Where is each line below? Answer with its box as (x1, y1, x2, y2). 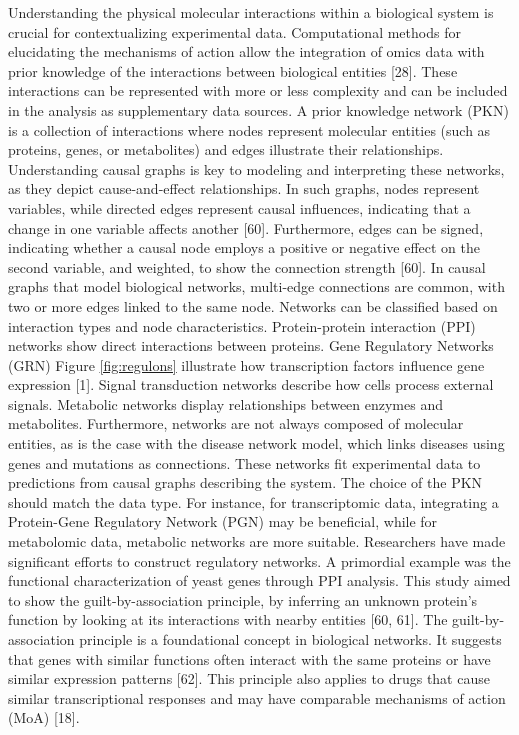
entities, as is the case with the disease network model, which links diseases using (8, 433, 505, 454)
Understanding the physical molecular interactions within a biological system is (8, 2, 494, 22)
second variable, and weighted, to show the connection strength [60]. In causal (8, 256, 486, 277)
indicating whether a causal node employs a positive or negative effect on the (8, 237, 480, 258)
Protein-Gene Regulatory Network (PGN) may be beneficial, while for (8, 511, 438, 532)
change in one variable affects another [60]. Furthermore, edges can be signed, (8, 217, 484, 238)
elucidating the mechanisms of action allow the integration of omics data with (8, 41, 485, 62)
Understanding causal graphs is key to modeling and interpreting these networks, (8, 158, 505, 179)
